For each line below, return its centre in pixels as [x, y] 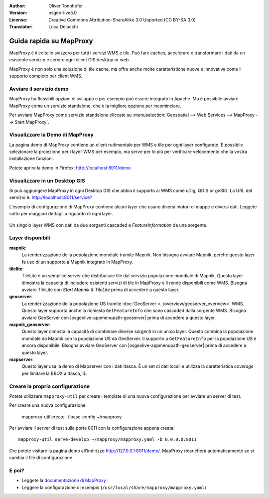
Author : [17, 6]
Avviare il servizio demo [39, 89]
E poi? [17, 470]
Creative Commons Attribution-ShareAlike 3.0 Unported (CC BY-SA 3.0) [122, 19]
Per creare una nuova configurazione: [48, 405]
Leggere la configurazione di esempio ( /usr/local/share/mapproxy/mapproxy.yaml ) [114, 487]
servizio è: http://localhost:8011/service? [51, 197]
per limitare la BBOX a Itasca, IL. [55, 373]
